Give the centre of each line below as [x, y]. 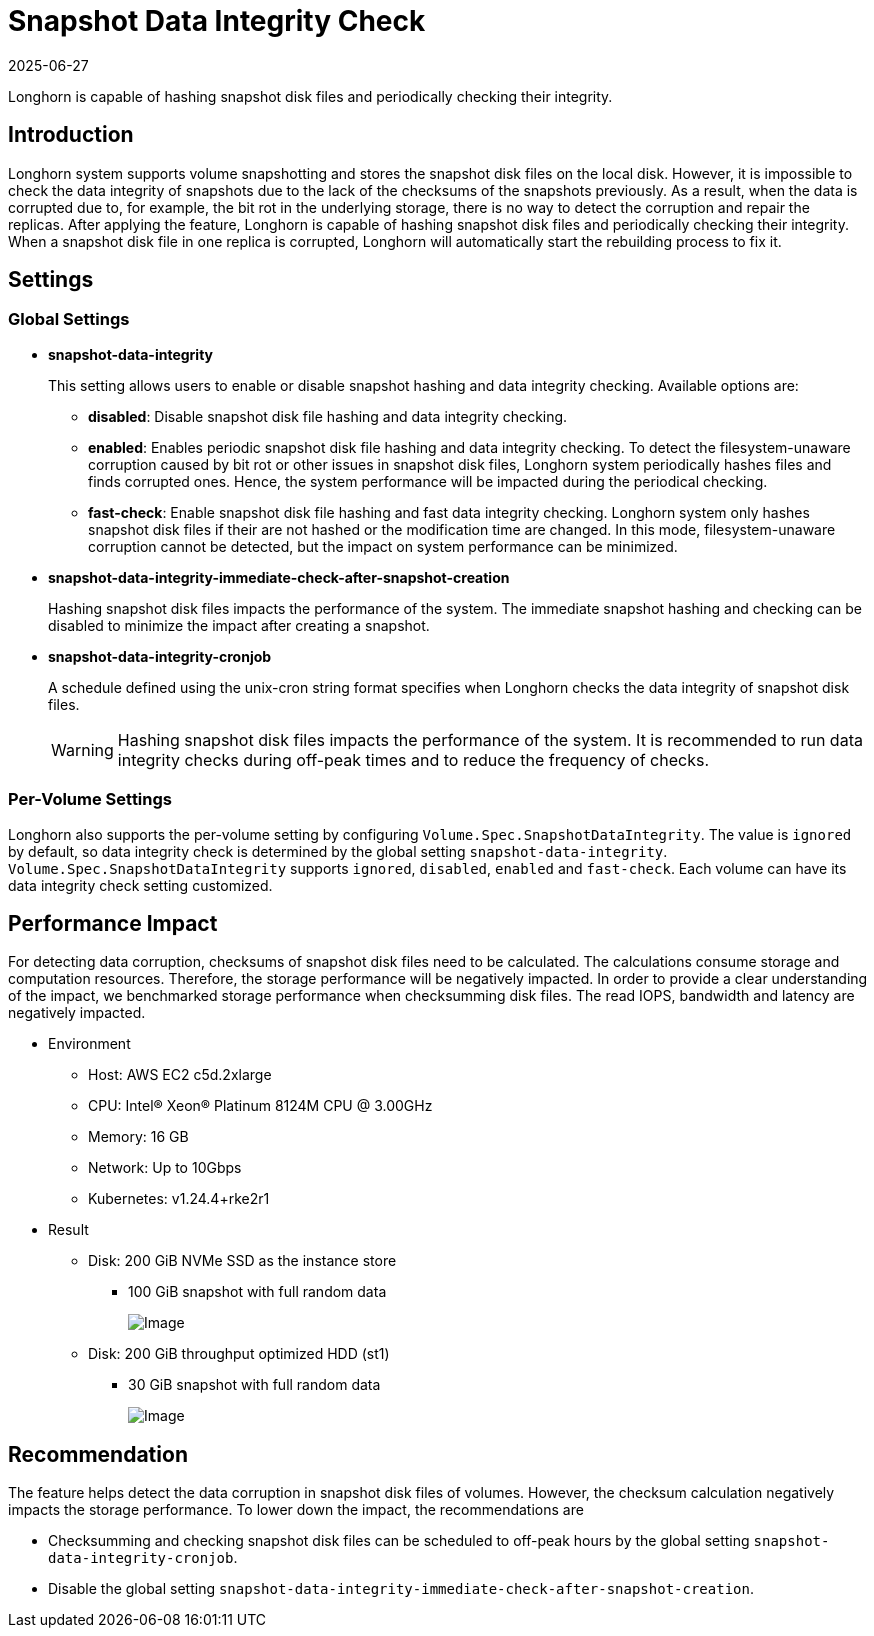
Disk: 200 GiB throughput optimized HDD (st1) [239, 1354]
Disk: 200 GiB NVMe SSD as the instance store [242, 1261]
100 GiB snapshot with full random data [257, 1292]
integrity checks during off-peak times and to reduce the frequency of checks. [413, 759]
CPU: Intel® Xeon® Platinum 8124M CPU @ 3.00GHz [260, 1106]
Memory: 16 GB [138, 1137]
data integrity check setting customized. [140, 885]
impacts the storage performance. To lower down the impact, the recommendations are [296, 1510]
